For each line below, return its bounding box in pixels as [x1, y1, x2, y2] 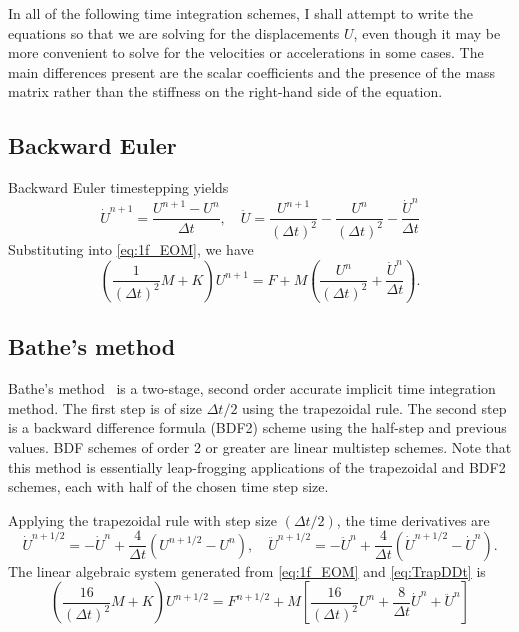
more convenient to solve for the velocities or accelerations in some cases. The [8, 42, 484, 63]
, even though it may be [353, 22, 501, 43]
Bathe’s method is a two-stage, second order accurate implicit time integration [8, 378, 496, 399]
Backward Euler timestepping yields [8, 177, 229, 198]
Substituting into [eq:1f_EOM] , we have [8, 238, 254, 259]
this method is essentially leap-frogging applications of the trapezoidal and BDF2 [8, 456, 506, 477]
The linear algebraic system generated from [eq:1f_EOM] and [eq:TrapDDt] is [8, 560, 486, 581]
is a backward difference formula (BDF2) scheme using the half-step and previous [8, 417, 507, 438]
